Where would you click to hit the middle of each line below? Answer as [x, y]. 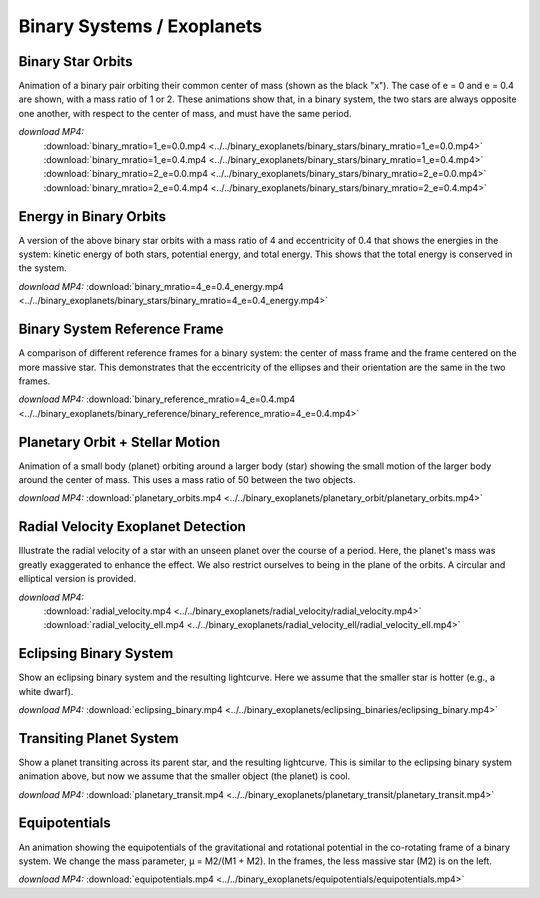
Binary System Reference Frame [121, 329]
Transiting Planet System [98, 738]
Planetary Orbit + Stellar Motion [119, 441]
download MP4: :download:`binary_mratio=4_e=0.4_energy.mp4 [151, 286]
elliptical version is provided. [77, 579]
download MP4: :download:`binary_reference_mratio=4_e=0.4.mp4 [157, 399]
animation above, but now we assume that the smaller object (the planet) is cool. [184, 776]
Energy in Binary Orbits [92, 216]
